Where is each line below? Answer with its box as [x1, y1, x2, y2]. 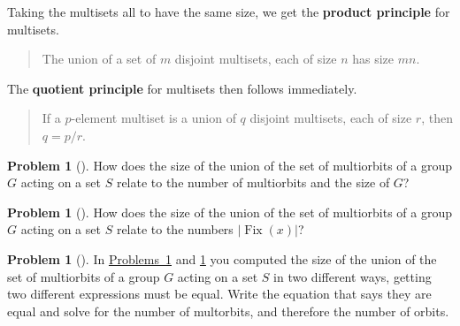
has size [352, 49, 395, 68]
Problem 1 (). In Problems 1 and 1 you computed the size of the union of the [7, 249, 437, 268]
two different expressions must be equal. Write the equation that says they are [7, 284, 432, 303]
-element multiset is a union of [71, 109, 236, 127]
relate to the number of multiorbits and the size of [116, 173, 390, 192]
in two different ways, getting [273, 267, 432, 285]
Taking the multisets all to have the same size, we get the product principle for [7, 3, 450, 20]
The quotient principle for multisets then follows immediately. [7, 79, 357, 97]
